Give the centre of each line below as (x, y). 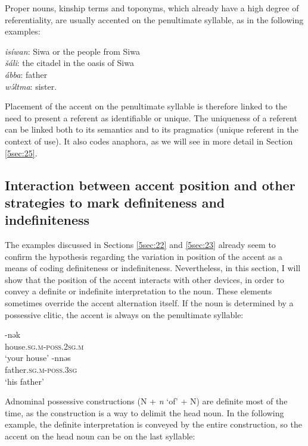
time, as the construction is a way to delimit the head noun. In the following (144, 412)
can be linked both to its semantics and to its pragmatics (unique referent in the (152, 129)
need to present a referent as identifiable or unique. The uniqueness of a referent (151, 117)
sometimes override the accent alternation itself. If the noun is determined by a (149, 303)
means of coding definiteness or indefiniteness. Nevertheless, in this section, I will (153, 268)
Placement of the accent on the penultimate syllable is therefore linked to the (146, 106)
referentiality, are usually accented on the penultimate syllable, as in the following (154, 19)
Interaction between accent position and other (150, 185)
